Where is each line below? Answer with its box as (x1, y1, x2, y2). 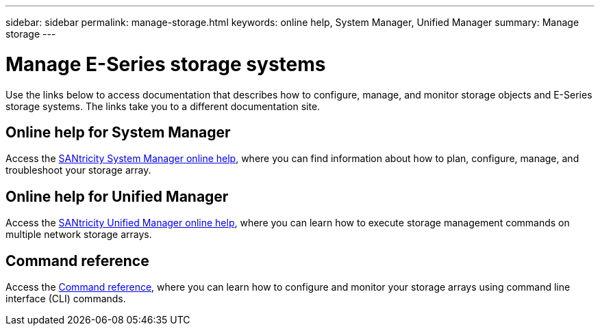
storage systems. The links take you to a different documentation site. (5, 100, 321, 112)
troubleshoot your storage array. (5, 164, 151, 176)
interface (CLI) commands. (5, 293, 126, 305)
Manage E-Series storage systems (5, 52, 326, 76)
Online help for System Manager (5, 123, 231, 141)
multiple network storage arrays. (5, 228, 152, 241)
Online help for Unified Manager (5, 187, 229, 205)
